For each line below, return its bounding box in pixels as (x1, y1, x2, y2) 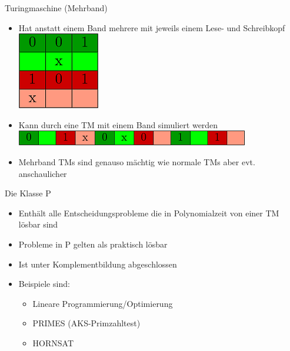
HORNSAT (32, 336, 74, 349)
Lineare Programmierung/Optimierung (32, 297, 173, 309)
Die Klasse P (5, 187, 51, 199)
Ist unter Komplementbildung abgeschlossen (18, 258, 177, 270)
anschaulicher (18, 167, 67, 179)
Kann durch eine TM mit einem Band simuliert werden (18, 118, 218, 131)
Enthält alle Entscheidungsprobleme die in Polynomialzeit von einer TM (18, 206, 279, 219)
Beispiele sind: (18, 278, 70, 290)
